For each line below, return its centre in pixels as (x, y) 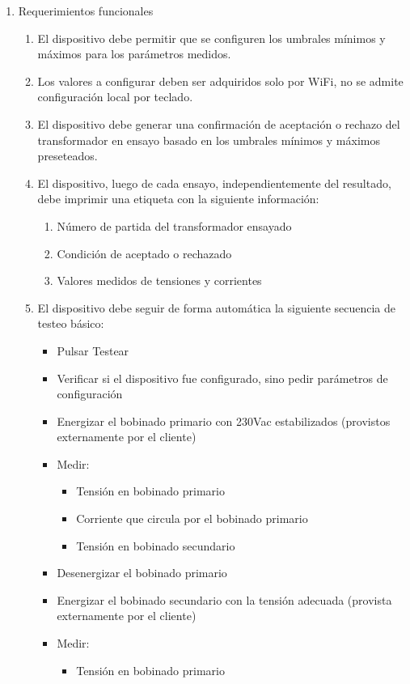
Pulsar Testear (93, 350)
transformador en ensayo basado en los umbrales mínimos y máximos (209, 140)
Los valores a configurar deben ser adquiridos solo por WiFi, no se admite (220, 81)
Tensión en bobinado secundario (156, 545)
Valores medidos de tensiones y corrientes (159, 280)
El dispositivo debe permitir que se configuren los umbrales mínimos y (211, 38)
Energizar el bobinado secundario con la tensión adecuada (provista (224, 599)
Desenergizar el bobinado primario (142, 573)
